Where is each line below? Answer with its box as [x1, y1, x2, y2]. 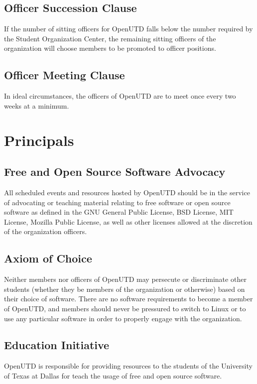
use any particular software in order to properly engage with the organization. [4, 313, 242, 323]
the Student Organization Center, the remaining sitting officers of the [4, 33, 216, 43]
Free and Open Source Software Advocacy [4, 164, 226, 179]
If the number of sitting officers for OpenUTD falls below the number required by [4, 23, 253, 34]
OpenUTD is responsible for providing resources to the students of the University [4, 361, 253, 371]
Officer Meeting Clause [4, 67, 125, 83]
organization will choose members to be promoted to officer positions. [4, 43, 216, 53]
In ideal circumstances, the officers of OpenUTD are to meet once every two [4, 91, 236, 101]
